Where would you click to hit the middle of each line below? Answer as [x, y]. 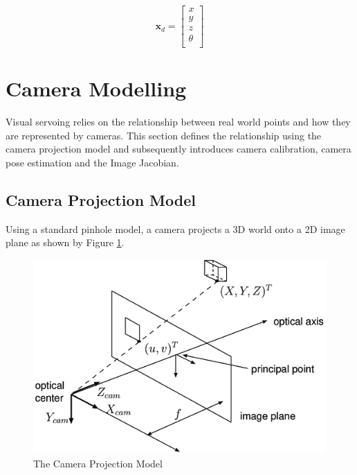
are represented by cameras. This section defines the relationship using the [164, 135]
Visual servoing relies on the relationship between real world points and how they [178, 122]
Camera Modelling [96, 88]
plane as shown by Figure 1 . [65, 242]
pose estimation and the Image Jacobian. [92, 163]
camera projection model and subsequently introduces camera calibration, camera [178, 149]
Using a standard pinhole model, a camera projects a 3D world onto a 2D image [175, 228]
